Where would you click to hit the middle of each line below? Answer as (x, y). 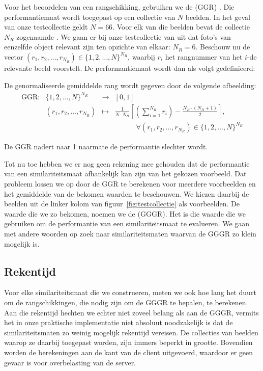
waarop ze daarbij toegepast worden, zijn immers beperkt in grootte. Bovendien (128, 342)
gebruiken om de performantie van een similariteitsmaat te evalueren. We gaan (127, 223)
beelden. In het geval (218, 17)
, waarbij (141, 56)
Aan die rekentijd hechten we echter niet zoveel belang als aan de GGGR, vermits (131, 312)
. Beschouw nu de (223, 47)
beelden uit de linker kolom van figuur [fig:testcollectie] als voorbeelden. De (122, 204)
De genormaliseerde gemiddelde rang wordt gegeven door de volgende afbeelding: (130, 85)
